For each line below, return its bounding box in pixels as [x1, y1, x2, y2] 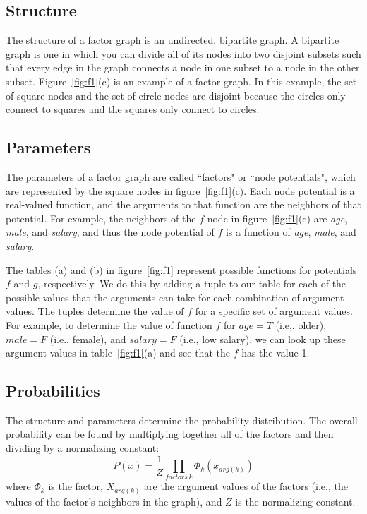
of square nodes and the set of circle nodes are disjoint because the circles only [6, 88, 346, 102]
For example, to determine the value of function [6, 317, 212, 332]
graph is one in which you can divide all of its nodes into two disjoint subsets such [6, 46, 361, 61]
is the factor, [48, 479, 103, 494]
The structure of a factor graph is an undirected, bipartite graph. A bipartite [6, 32, 339, 47]
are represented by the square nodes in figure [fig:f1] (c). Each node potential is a [6, 183, 355, 198]
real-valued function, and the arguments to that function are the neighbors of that [6, 197, 361, 212]
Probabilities [6, 380, 100, 402]
